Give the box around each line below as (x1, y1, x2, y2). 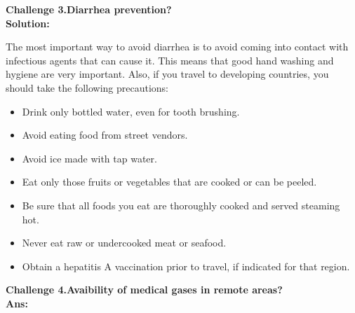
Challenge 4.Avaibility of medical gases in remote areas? (6, 282, 283, 297)
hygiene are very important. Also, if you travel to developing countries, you (6, 67, 329, 81)
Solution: (6, 15, 50, 30)
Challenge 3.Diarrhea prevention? (6, 2, 172, 16)
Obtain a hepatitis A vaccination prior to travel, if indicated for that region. (22, 258, 350, 273)
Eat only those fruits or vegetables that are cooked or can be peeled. (22, 174, 317, 189)
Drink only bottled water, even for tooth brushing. (22, 104, 240, 118)
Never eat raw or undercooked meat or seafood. (22, 235, 227, 250)
